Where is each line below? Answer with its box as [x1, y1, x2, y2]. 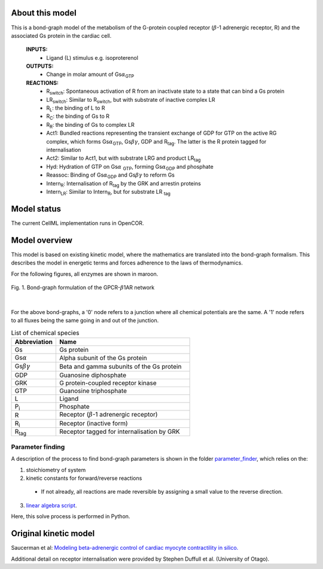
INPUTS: [26, 45, 48, 53]
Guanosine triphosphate [59, 387, 127, 395]
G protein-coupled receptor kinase [59, 379, 157, 387]
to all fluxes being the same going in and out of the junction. [11, 317, 159, 324]
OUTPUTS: [26, 63, 54, 70]
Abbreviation [14, 337, 53, 346]
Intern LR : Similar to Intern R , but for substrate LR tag [46, 188, 170, 197]
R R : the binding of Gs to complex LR [46, 121, 135, 130]
